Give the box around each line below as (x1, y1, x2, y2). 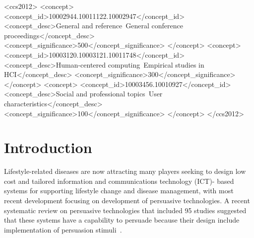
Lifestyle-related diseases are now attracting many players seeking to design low (4, 166, 246, 176)
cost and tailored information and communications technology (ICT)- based (4, 175, 234, 186)
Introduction (4, 137, 92, 158)
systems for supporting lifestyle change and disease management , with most (4, 185, 234, 196)
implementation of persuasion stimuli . (4, 224, 122, 235)
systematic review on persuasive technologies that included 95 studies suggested (4, 205, 247, 215)
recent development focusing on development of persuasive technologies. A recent (4, 195, 250, 206)
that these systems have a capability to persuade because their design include (4, 215, 240, 225)
